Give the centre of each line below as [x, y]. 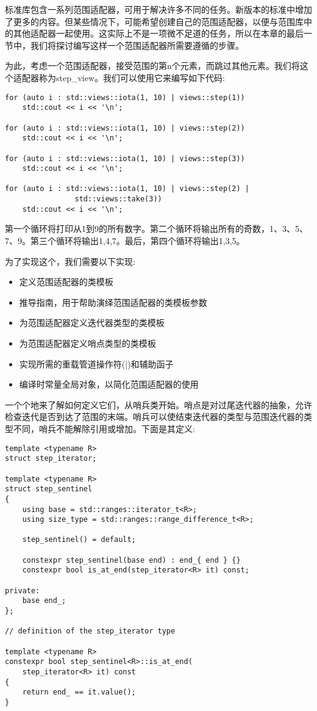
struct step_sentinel [49, 489]
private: [23, 590]
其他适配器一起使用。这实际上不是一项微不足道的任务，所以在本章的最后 [158, 33]
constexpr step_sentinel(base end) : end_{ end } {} [131, 560]
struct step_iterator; [51, 459]
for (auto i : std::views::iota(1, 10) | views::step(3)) [125, 158]
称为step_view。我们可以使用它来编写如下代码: [132, 77]
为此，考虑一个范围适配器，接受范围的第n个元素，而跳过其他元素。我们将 [152, 66]
